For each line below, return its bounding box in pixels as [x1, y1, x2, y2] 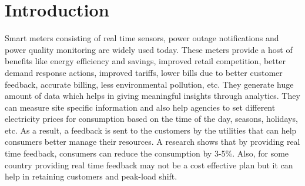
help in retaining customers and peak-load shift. [5, 170, 177, 182]
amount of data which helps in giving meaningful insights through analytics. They [5, 89, 300, 102]
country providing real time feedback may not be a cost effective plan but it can [5, 158, 293, 171]
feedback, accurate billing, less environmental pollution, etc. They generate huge [5, 78, 294, 90]
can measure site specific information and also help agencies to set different [5, 101, 276, 113]
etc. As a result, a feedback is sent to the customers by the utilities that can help [5, 124, 297, 136]
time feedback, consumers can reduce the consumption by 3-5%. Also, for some [5, 147, 289, 160]
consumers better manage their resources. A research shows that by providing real [5, 135, 300, 148]
